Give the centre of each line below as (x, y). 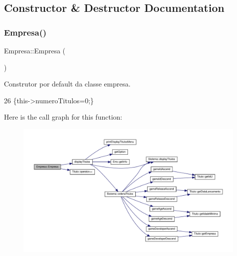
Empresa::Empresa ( (35, 50)
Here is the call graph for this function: (63, 117)
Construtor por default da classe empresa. (67, 84)
